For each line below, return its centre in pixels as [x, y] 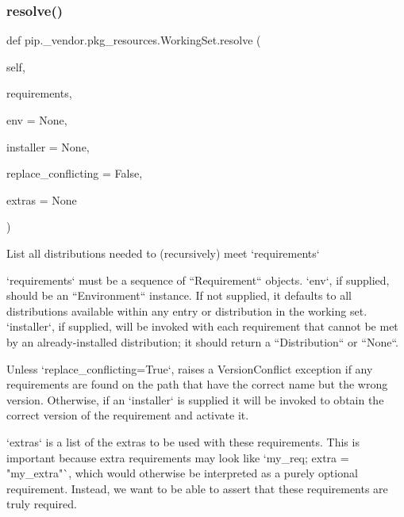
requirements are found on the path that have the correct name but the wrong [197, 384]
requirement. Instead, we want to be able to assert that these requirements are [197, 488]
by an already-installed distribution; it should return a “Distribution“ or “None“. [202, 341]
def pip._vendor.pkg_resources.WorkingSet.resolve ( [134, 40]
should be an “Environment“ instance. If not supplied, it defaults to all [179, 295]
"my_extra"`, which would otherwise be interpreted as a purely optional [182, 473]
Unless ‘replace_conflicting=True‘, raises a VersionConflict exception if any [190, 368]
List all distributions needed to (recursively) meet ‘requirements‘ [163, 253]
